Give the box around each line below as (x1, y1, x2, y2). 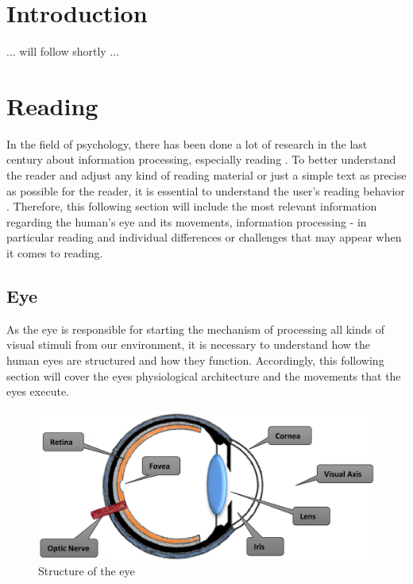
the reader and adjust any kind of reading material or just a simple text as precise (6, 167, 407, 184)
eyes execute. (6, 383, 69, 400)
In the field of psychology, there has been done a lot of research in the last (6, 135, 368, 152)
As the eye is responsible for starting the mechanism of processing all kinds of (6, 320, 385, 337)
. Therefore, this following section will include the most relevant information (6, 198, 377, 215)
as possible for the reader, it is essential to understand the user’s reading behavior (6, 182, 405, 199)
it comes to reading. (6, 245, 103, 261)
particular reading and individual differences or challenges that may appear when (6, 229, 402, 246)
